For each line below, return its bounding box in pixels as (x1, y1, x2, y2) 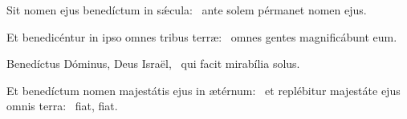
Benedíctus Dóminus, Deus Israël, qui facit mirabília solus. (6, 55, 300, 72)
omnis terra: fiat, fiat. (6, 97, 118, 114)
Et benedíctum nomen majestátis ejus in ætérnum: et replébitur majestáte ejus (6, 81, 401, 98)
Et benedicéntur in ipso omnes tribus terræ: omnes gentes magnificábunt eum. (6, 28, 397, 45)
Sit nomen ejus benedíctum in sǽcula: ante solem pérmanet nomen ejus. (6, 2, 367, 18)
